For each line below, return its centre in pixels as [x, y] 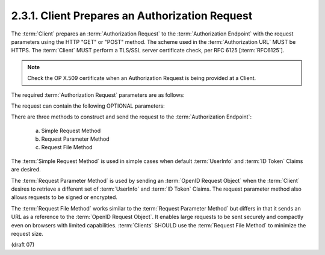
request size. [27, 233]
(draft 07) [23, 245]
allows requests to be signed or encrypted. [64, 197]
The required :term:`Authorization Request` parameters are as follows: [98, 95]
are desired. [26, 170]
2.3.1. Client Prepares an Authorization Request [132, 16]
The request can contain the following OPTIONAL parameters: [88, 106]
